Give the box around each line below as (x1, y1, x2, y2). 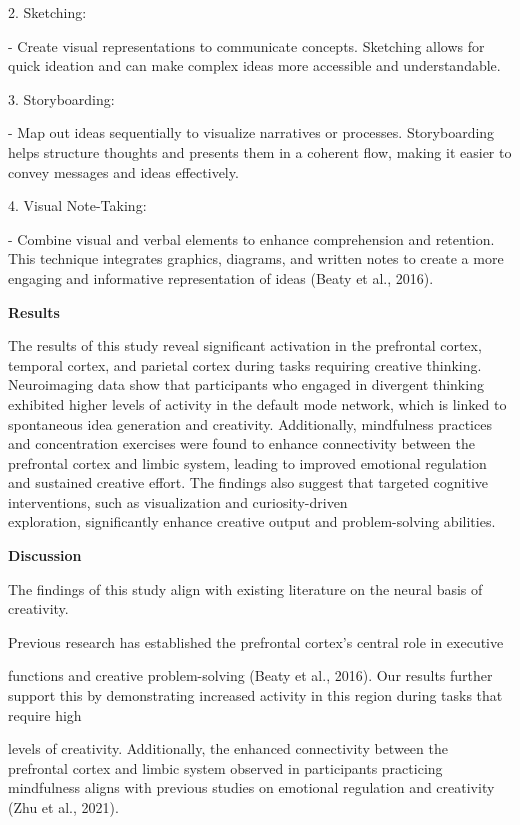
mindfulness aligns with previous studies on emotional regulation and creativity (8, 777, 495, 798)
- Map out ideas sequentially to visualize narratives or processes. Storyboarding (8, 122, 495, 143)
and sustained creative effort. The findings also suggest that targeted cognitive (8, 472, 489, 493)
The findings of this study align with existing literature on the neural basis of (8, 578, 483, 599)
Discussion (8, 545, 82, 566)
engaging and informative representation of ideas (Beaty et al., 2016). (8, 267, 434, 288)
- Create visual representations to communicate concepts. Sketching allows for (8, 35, 485, 56)
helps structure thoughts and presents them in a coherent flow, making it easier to (8, 141, 512, 162)
